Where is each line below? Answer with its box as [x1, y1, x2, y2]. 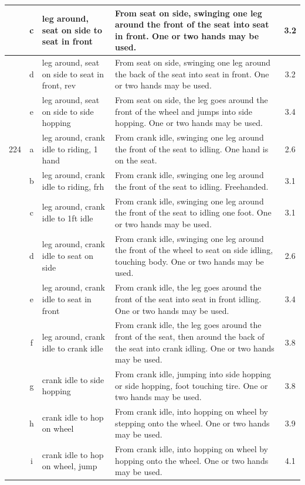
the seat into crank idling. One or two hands [115, 341, 274, 354]
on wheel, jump [42, 460, 97, 472]
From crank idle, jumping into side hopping [115, 367, 272, 380]
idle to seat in [42, 292, 91, 305]
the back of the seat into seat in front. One [115, 67, 269, 80]
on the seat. [115, 154, 157, 166]
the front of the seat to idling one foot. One [115, 206, 272, 218]
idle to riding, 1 [42, 142, 98, 155]
